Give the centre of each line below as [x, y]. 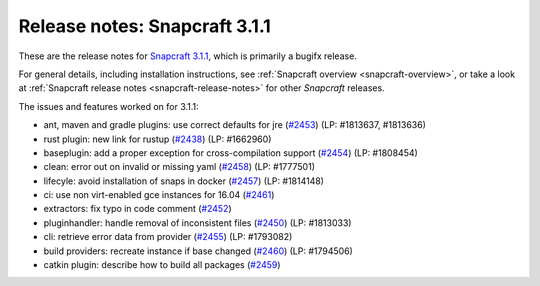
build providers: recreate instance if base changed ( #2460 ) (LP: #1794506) [198, 251]
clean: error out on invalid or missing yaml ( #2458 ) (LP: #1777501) [179, 167]
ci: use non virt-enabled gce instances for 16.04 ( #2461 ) [159, 195]
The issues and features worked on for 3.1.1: [108, 106]
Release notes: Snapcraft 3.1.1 [145, 26]
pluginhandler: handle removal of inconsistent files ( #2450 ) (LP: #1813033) [197, 222]
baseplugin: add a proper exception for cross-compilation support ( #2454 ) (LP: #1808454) [231, 152]
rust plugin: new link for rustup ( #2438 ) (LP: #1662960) [157, 139]
